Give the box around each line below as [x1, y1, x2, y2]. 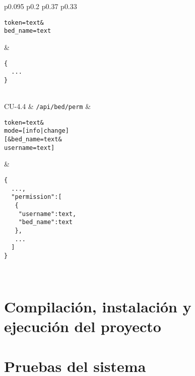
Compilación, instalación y [4, 296, 191, 317]
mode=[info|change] [4, 127, 69, 135]
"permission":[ [11, 193, 62, 201]
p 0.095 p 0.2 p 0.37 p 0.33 [4, 1, 77, 11]
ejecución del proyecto [4, 316, 161, 337]
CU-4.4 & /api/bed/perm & [4, 101, 91, 112]
